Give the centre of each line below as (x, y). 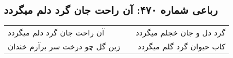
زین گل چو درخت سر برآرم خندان (64, 46)
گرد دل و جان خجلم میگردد (181, 33)
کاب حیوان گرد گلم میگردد (182, 46)
